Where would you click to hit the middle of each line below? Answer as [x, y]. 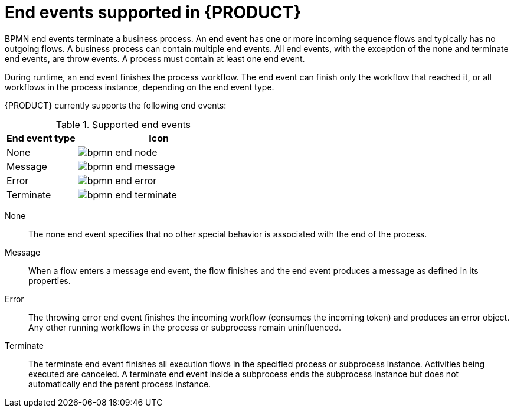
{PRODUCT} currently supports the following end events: [116, 105]
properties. [50, 280]
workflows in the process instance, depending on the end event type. [140, 87]
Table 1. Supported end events [123, 124]
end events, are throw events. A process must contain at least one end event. [155, 58]
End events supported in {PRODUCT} [153, 12]
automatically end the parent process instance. [120, 384]
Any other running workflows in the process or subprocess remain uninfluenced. [185, 327]
